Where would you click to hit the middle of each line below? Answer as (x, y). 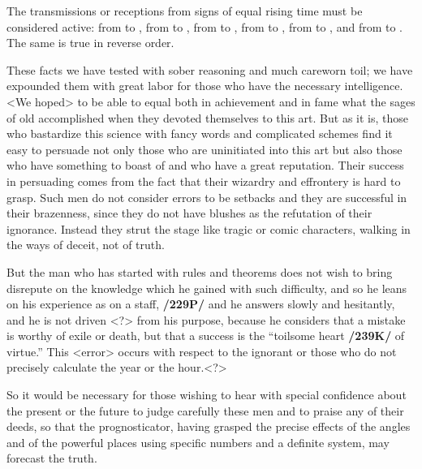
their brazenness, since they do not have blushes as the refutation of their (189, 213)
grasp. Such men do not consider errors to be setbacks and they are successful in (207, 197)
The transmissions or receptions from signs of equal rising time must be (185, 11)
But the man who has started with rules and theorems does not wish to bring (200, 271)
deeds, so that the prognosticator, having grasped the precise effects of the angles (209, 426)
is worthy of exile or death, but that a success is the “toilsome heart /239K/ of (206, 336)
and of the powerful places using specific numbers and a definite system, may (198, 442)
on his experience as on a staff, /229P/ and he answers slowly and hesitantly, (201, 304)
